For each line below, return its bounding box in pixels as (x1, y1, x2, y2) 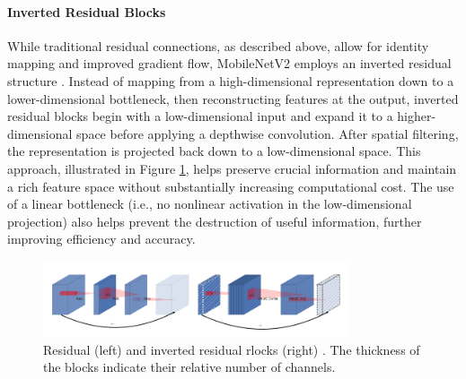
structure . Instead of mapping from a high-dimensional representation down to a (7, 71, 454, 90)
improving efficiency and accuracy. (7, 229, 196, 248)
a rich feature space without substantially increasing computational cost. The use (7, 177, 454, 195)
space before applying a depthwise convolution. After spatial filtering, (76, 124, 459, 142)
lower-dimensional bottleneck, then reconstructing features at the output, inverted (7, 89, 459, 108)
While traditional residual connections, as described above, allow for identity (7, 36, 429, 55)
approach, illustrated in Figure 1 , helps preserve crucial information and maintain (7, 159, 457, 177)
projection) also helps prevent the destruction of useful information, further (7, 211, 422, 230)
